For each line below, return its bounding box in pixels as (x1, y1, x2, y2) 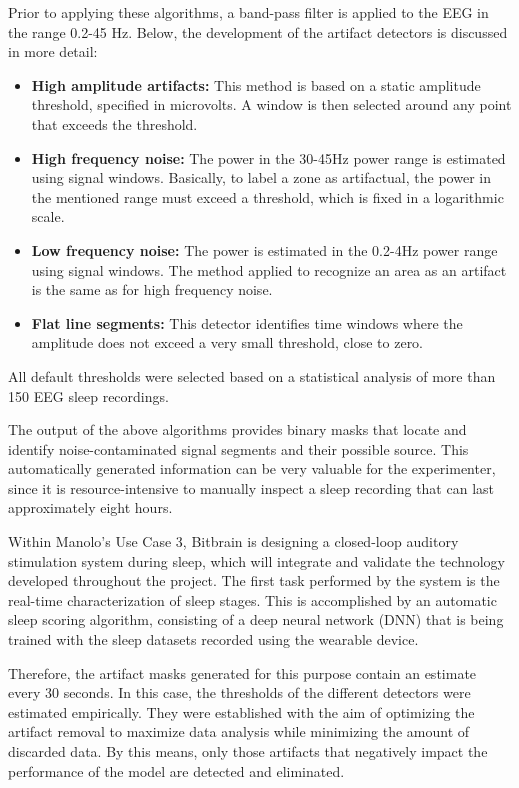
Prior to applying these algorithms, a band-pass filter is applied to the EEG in (8, 2, 489, 22)
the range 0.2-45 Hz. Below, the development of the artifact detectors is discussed (8, 21, 508, 42)
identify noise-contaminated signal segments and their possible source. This (8, 438, 469, 459)
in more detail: (8, 41, 98, 62)
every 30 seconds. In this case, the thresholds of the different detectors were (8, 682, 471, 703)
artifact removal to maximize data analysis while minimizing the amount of (8, 721, 470, 742)
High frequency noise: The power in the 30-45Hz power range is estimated (31, 147, 506, 168)
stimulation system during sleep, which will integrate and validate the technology (8, 550, 505, 571)
